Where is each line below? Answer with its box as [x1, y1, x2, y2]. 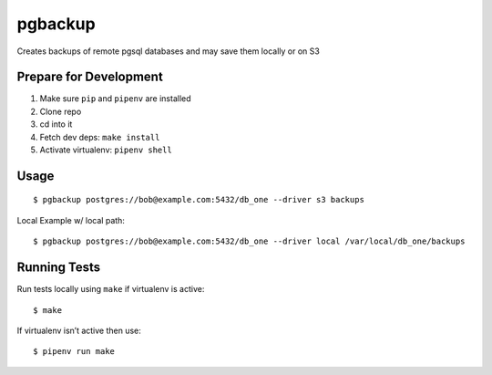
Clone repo [39, 106, 82, 117]
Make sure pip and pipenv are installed [39, 93, 191, 104]
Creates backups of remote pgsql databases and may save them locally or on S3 [16, 46, 321, 57]
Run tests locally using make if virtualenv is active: [16, 284, 205, 295]
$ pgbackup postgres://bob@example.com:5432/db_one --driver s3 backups [33, 194, 364, 205]
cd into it [39, 119, 73, 130]
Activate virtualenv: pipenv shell [39, 144, 172, 155]
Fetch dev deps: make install [39, 131, 160, 142]
